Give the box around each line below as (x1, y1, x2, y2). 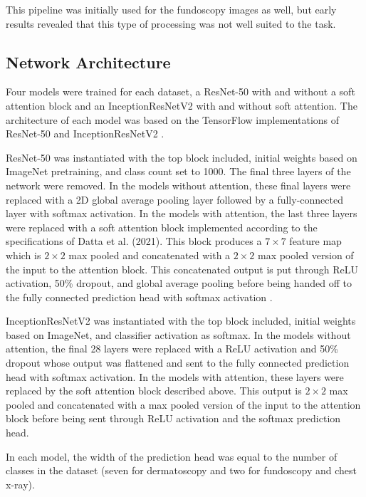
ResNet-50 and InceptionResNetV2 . (6, 126, 164, 141)
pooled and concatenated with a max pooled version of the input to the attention (6, 397, 361, 412)
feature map (289, 234, 342, 248)
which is (6, 247, 41, 262)
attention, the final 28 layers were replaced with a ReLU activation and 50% (6, 341, 338, 356)
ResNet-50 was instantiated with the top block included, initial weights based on (6, 150, 357, 164)
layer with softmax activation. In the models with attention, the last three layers (6, 206, 357, 221)
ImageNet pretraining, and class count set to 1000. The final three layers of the (6, 164, 351, 179)
